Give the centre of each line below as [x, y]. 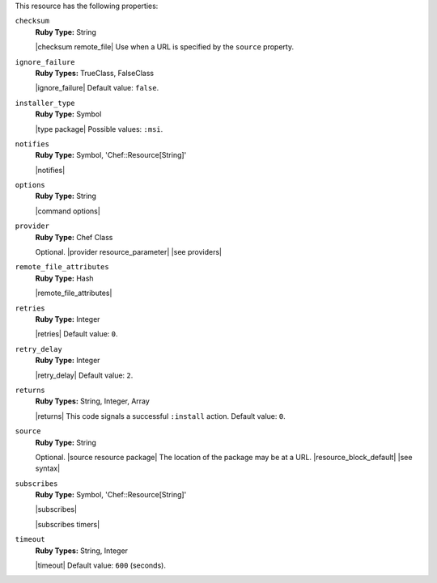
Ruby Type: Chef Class [74, 237]
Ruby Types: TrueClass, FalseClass [94, 73]
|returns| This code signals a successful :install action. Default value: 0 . [161, 416]
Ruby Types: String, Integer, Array [92, 401]
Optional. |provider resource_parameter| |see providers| [129, 252]
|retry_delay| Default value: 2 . [84, 375]
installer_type [45, 103]
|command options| [68, 211]
